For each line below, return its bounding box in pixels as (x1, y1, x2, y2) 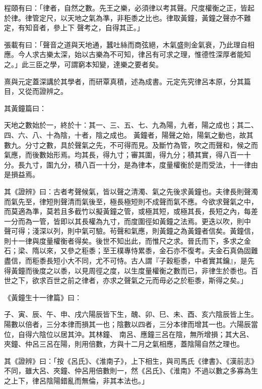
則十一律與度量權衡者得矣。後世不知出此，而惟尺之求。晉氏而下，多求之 (4, 235, 244, 246)
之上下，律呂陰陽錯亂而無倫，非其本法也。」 (4, 375, 149, 385)
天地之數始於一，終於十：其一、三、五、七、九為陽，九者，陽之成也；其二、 (4, 120, 258, 130)
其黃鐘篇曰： (4, 102, 46, 113)
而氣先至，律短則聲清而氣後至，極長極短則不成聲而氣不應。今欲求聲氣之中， (4, 196, 258, 206)
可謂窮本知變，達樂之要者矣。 (63, 59, 163, 69)
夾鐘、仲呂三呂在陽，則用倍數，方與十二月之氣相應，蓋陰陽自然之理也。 (4, 339, 244, 349)
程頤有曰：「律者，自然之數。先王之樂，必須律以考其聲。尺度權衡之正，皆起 (4, 3, 254, 13)
